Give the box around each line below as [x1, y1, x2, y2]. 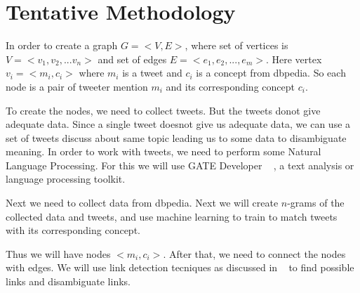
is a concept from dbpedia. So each [196, 65, 346, 80]
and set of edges [98, 51, 167, 66]
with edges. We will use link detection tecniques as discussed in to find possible [6, 260, 354, 275]
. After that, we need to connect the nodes [163, 246, 346, 261]
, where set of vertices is [185, 38, 288, 53]
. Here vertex [265, 51, 322, 66]
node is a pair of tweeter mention [6, 79, 148, 93]
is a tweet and [122, 65, 182, 80]
